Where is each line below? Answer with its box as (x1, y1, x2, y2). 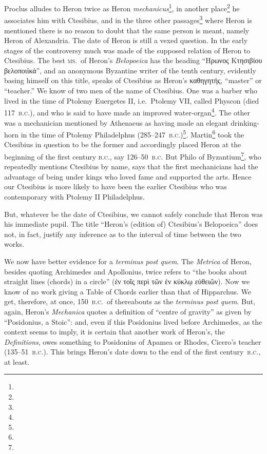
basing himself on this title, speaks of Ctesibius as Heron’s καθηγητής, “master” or (4, 75, 262, 86)
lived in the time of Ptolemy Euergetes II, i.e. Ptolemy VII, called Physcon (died (4, 95, 259, 106)
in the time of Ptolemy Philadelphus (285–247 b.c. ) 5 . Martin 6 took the (21, 128, 244, 140)
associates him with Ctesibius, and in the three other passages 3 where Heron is (4, 13, 252, 25)
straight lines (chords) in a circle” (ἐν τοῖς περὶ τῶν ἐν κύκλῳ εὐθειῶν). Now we (4, 276, 250, 287)
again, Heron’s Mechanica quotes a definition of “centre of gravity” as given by (4, 306, 252, 317)
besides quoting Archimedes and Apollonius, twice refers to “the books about (4, 266, 247, 277)
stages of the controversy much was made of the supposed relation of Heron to (4, 45, 251, 55)
